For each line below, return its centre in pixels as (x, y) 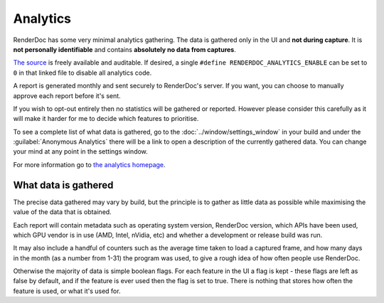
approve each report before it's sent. (67, 95)
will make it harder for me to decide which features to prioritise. (106, 119)
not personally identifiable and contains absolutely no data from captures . (124, 49)
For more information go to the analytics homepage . (90, 164)
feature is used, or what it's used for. (67, 291)
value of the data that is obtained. (62, 212)
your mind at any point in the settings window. (81, 151)
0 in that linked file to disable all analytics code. (82, 73)
